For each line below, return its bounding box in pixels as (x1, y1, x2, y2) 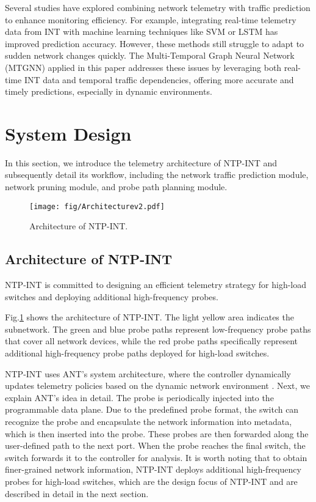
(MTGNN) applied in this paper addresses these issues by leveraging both (5, 61, 282, 73)
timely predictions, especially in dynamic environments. (5, 85, 212, 98)
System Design (5, 120, 132, 146)
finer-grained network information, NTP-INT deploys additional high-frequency (5, 463, 301, 476)
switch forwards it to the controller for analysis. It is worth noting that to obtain (5, 451, 307, 463)
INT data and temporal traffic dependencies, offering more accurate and (24, 73, 294, 86)
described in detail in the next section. (5, 487, 149, 500)
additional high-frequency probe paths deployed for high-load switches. (5, 347, 270, 360)
